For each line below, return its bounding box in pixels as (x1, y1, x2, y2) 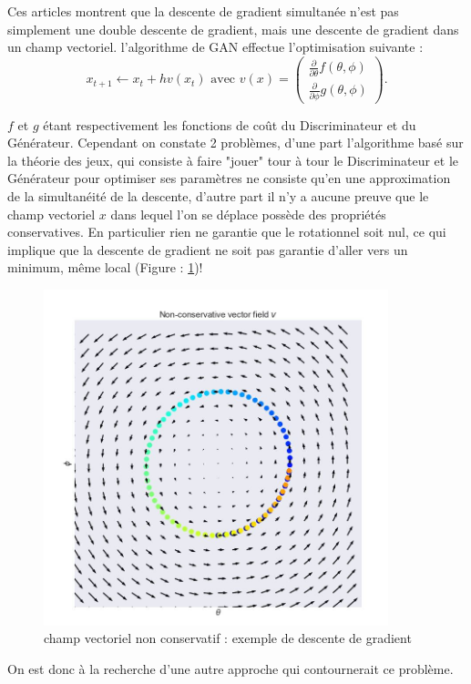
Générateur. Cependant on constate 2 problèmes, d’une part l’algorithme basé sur (7, 133, 464, 152)
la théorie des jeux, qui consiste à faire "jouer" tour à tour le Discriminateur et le (7, 150, 459, 169)
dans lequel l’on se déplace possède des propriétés (110, 204, 386, 223)
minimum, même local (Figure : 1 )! (7, 258, 203, 277)
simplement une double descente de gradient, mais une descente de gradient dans (7, 19, 459, 38)
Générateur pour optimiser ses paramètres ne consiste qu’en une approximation (7, 168, 451, 188)
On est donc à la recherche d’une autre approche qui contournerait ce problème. (7, 658, 454, 678)
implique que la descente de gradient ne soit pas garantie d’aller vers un (7, 240, 408, 259)
